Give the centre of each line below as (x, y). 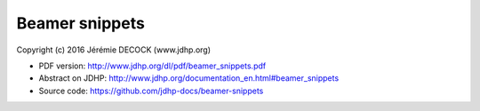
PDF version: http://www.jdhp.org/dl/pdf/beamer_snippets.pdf (152, 66)
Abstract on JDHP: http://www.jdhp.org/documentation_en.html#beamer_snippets (189, 78)
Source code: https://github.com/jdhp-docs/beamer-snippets (151, 91)
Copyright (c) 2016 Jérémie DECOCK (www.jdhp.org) (114, 50)
